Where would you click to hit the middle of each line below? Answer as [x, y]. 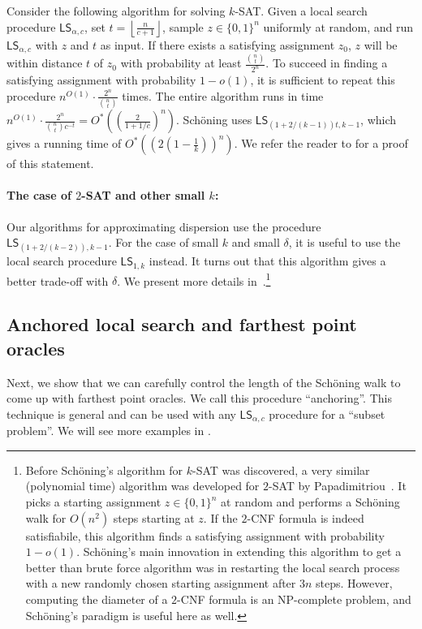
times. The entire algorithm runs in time [223, 95]
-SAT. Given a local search [301, 11]
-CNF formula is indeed [306, 517]
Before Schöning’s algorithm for [104, 470]
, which [379, 120]
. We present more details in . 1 [194, 279]
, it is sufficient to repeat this [323, 80]
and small [256, 242]
